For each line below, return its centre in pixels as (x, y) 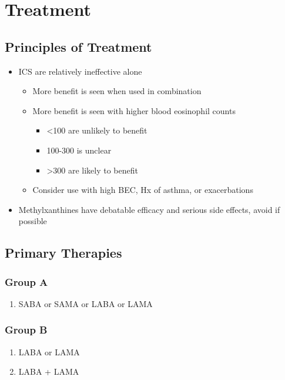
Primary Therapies (63, 253)
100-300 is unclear (79, 150)
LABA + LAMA (49, 371)
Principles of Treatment (78, 46)
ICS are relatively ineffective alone (80, 71)
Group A (26, 281)
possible (33, 221)
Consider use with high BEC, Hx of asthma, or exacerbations (143, 190)
